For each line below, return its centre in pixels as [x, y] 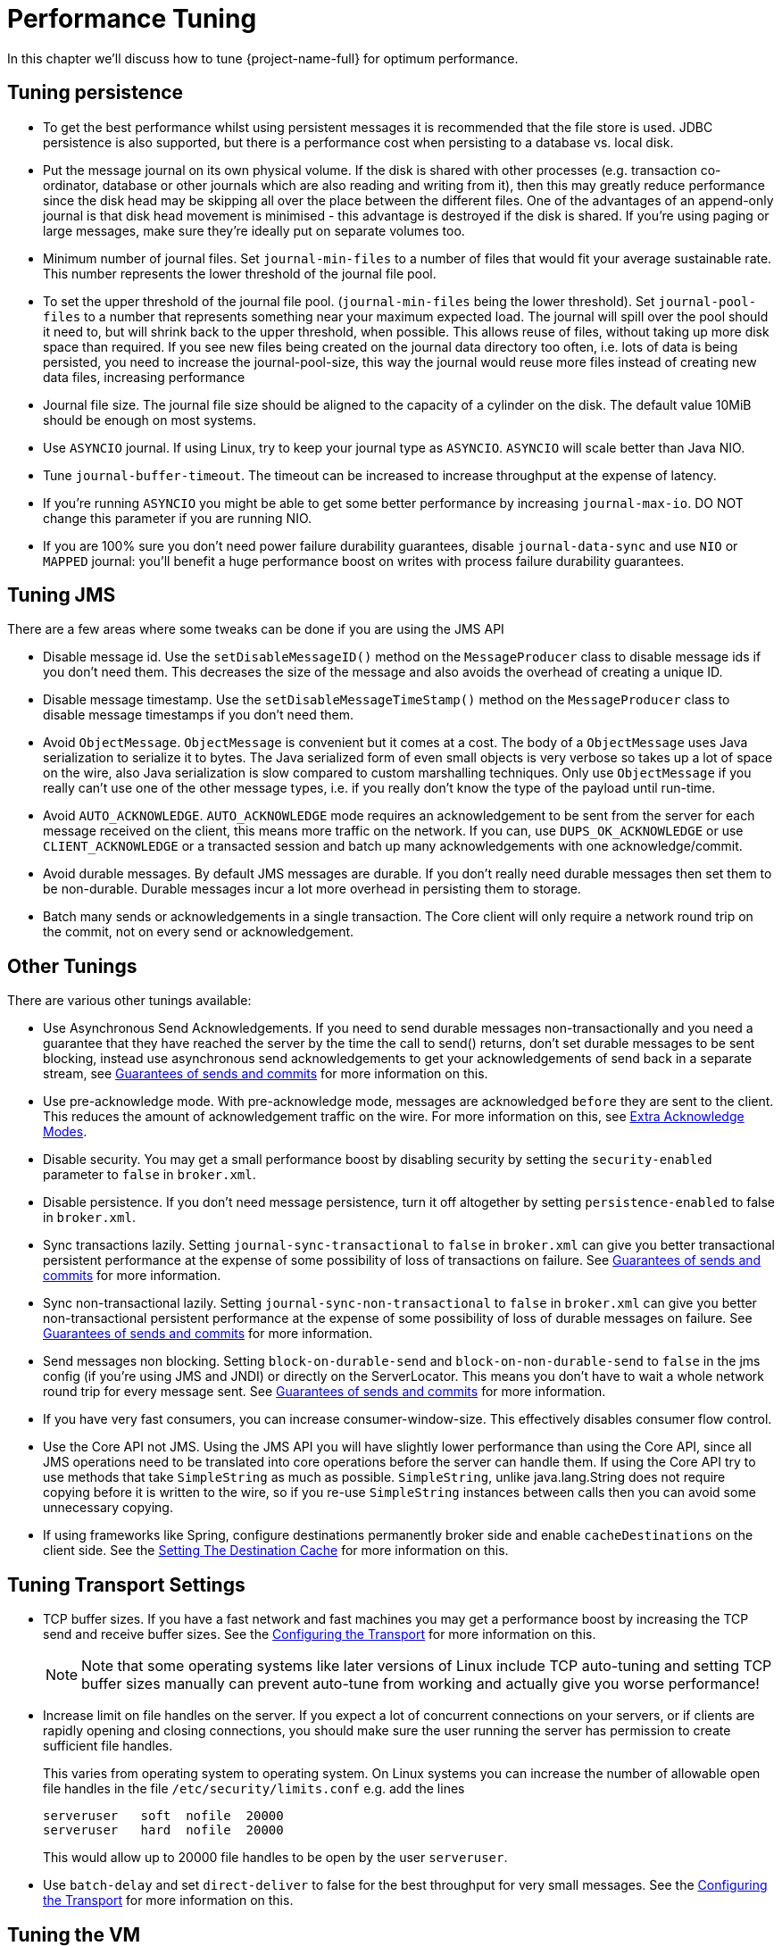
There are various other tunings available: [129, 1001]
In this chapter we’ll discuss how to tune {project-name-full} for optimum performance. [263, 58]
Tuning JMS [62, 595]
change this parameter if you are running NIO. [178, 518]
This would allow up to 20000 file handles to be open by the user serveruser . [275, 1858]
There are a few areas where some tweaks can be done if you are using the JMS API [256, 629]
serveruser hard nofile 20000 [163, 1830]
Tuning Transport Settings [126, 1584]
